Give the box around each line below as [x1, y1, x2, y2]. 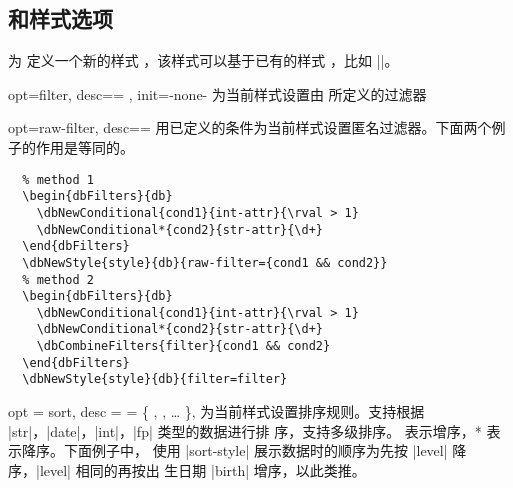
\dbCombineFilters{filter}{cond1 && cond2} [36, 339, 331, 354]
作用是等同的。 [35, 136, 134, 157]
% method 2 [22, 272, 94, 287]
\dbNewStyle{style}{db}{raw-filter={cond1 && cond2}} [22, 255, 388, 270]
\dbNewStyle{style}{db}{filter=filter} [22, 372, 288, 387]
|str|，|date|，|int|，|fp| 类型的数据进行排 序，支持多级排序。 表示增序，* [8, 420, 482, 441]
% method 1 [22, 172, 94, 187]
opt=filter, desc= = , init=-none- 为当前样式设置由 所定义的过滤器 [8, 83, 427, 104]
